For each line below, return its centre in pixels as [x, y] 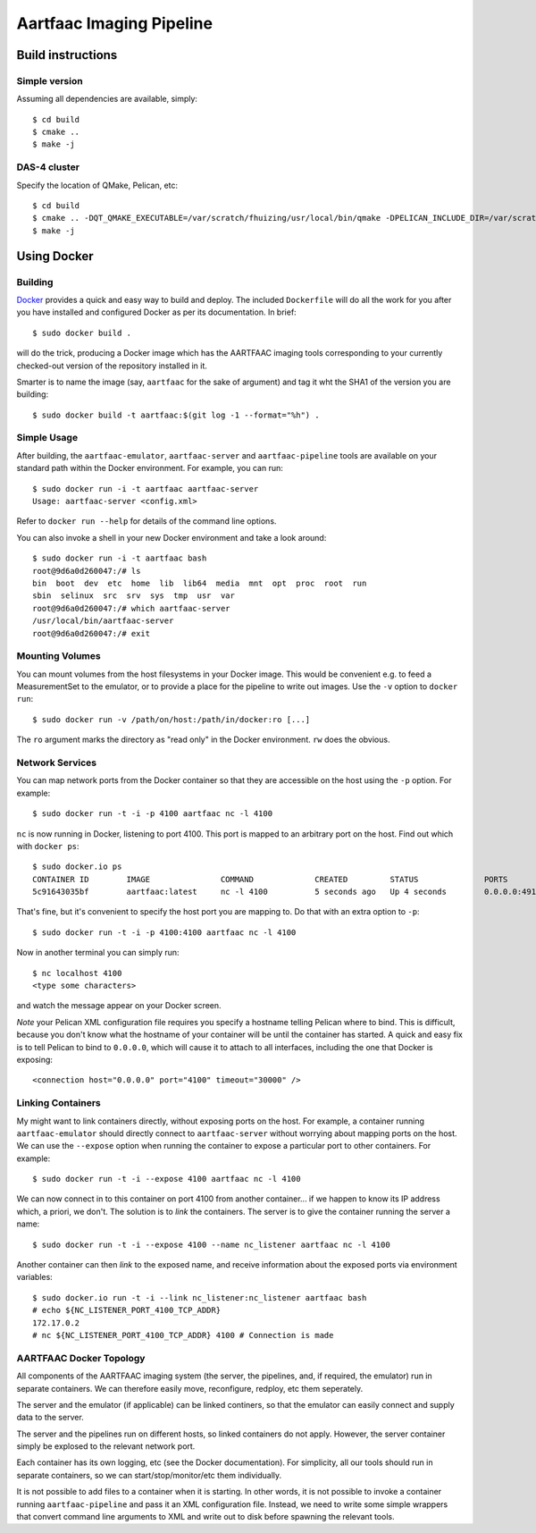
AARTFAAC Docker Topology [81, 1358]
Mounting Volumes [59, 656]
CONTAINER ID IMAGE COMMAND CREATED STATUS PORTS [270, 879]
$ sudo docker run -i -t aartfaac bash [120, 558]
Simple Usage [47, 438]
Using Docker [55, 256]
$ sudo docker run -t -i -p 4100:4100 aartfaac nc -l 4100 [164, 932]
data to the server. [50, 1418]
